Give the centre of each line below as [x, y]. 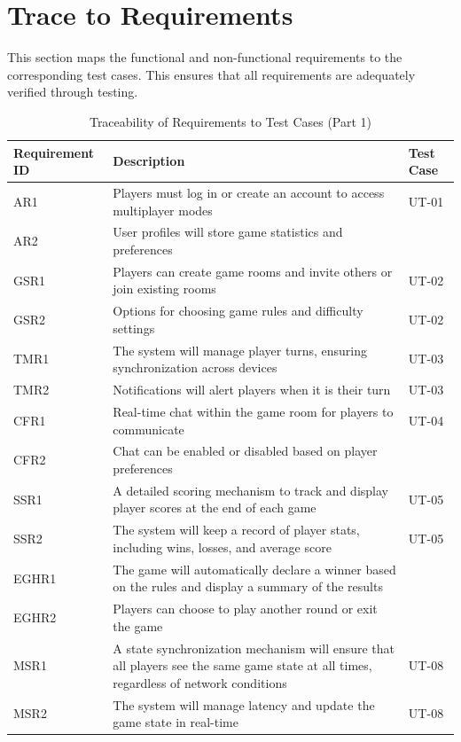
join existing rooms [164, 289]
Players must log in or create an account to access [249, 192]
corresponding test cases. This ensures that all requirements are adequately [211, 74]
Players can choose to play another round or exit [245, 609]
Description [149, 161]
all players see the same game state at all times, [242, 665]
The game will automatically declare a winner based [254, 569]
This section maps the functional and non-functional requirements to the [205, 57]
